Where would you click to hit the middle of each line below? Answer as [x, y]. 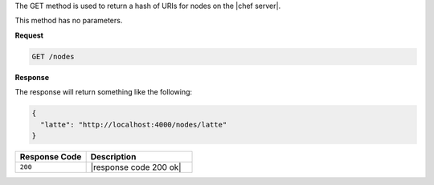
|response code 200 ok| [136, 167]
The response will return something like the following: [104, 92]
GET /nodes [53, 56]
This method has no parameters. [69, 21]
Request [29, 35]
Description [113, 156]
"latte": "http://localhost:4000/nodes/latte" [134, 125]
